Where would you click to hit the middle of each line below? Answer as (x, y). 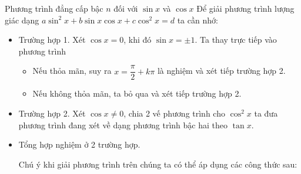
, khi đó (138, 40)
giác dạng (22, 20)
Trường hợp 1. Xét (52, 40)
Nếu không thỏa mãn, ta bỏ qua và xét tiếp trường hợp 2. (137, 93)
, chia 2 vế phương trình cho (174, 113)
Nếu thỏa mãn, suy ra (72, 71)
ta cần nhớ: (198, 20)
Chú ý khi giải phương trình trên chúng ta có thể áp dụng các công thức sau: (158, 164)
